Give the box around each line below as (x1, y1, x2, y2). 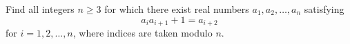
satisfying (304, 2, 344, 16)
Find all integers (6, 2, 75, 16)
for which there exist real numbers (104, 2, 249, 16)
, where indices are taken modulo (72, 26, 213, 40)
